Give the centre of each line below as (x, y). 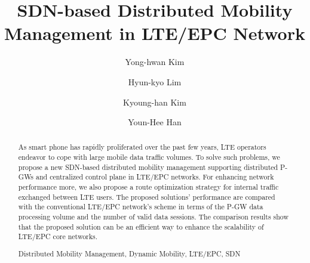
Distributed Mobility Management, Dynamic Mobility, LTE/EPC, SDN (129, 253)
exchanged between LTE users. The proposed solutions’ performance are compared (147, 197)
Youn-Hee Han (155, 122)
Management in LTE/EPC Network (155, 33)
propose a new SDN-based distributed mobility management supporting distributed (148, 167)
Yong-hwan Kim (155, 62)
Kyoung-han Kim (155, 102)
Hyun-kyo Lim (155, 81)
